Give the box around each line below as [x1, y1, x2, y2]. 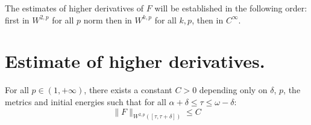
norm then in [83, 13, 132, 26]
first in [5, 13, 30, 26]
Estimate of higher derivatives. [5, 49, 265, 73]
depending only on [199, 84, 268, 96]
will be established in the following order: [154, 2, 307, 14]
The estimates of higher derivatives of [5, 2, 144, 14]
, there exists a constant [84, 84, 172, 96]
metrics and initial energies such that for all [5, 95, 166, 108]
